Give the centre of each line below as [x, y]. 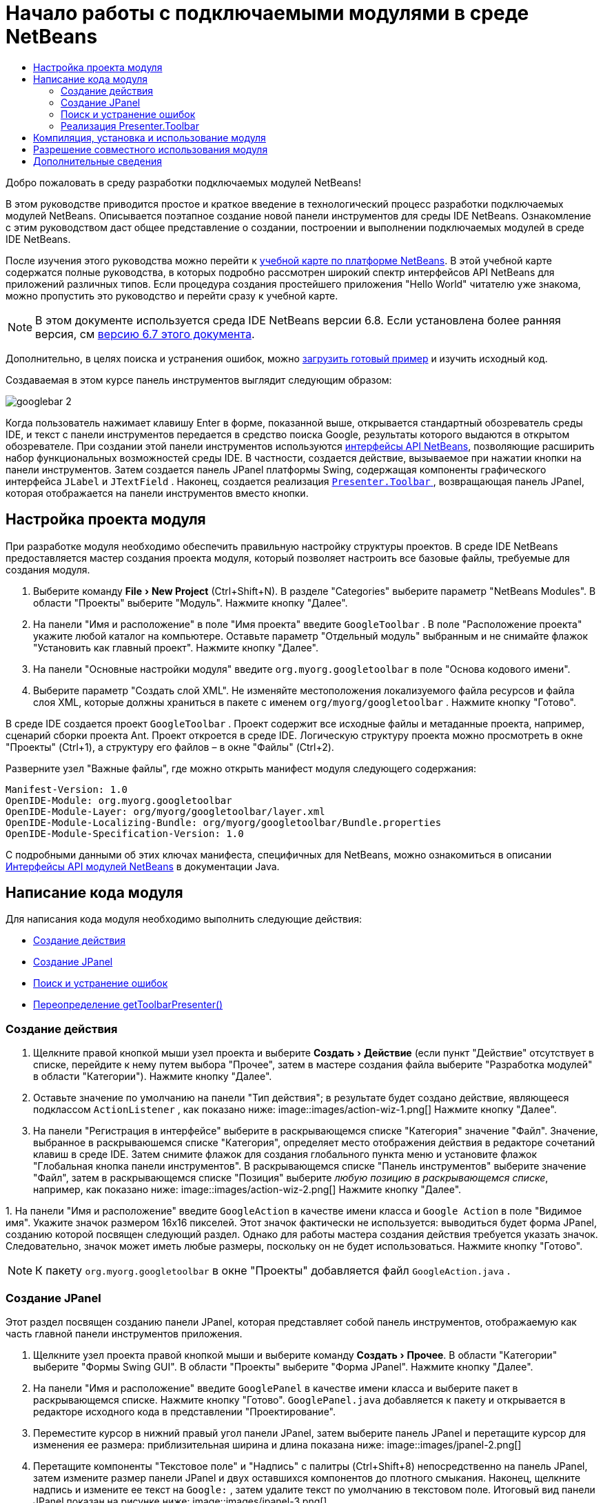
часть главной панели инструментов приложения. [124, 1333]
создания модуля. [48, 569]
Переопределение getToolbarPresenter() [128, 1005]
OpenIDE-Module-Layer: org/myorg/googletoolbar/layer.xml [165, 811]
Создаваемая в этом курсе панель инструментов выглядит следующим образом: [199, 380]
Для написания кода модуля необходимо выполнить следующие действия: [184, 919]
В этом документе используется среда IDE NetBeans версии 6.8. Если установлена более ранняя [298, 320]
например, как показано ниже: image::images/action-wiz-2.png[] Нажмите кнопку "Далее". [247, 1190]
